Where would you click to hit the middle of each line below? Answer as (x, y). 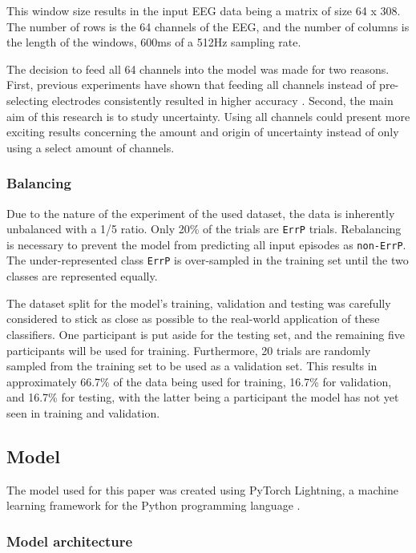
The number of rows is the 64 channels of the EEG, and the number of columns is (208, 26)
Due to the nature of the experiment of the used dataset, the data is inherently (201, 213)
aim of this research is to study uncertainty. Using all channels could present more (208, 116)
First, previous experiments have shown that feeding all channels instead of (191, 85)
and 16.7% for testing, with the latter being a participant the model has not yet (203, 397)
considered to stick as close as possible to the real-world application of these (193, 319)
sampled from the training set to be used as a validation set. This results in (192, 366)
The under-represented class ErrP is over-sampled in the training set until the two (208, 260)
